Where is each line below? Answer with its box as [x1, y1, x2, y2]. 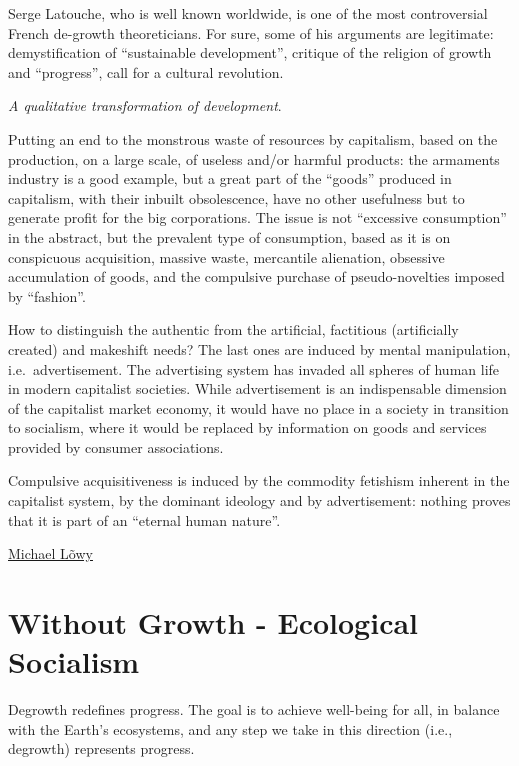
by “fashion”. [8, 285, 86, 306]
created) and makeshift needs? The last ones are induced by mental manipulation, [8, 338, 511, 359]
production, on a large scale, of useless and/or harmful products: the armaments [8, 148, 500, 169]
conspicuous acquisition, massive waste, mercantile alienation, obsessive [8, 246, 445, 267]
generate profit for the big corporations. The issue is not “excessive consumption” [8, 207, 507, 228]
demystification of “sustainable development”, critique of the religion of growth [8, 42, 492, 63]
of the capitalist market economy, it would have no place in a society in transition [8, 397, 509, 418]
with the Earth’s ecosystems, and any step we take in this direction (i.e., [8, 718, 453, 739]
